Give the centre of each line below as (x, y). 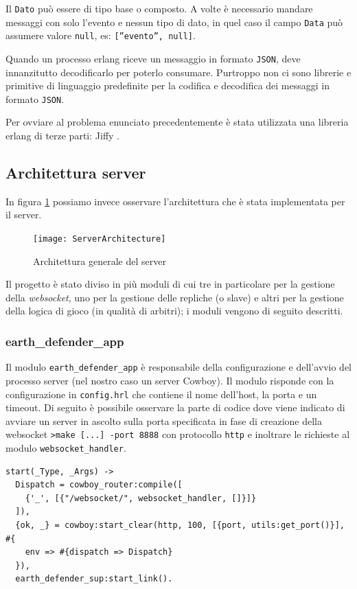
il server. (24, 215)
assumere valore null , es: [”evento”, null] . (101, 35)
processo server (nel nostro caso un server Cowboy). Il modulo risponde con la (170, 380)
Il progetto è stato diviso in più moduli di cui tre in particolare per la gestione (170, 284)
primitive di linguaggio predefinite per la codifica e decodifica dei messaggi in (168, 85)
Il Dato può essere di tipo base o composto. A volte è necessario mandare (159, 8)
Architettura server (76, 173)
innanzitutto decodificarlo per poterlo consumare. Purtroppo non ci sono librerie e (178, 72)
